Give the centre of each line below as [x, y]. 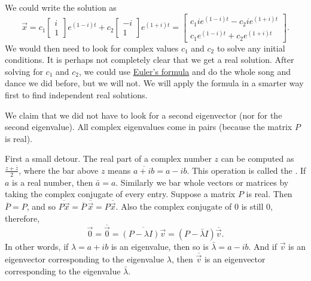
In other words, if [37, 246]
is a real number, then [53, 182]
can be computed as [257, 158]
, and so [41, 206]
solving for [24, 71]
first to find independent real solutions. [76, 94]
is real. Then [269, 194]
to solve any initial [251, 48]
